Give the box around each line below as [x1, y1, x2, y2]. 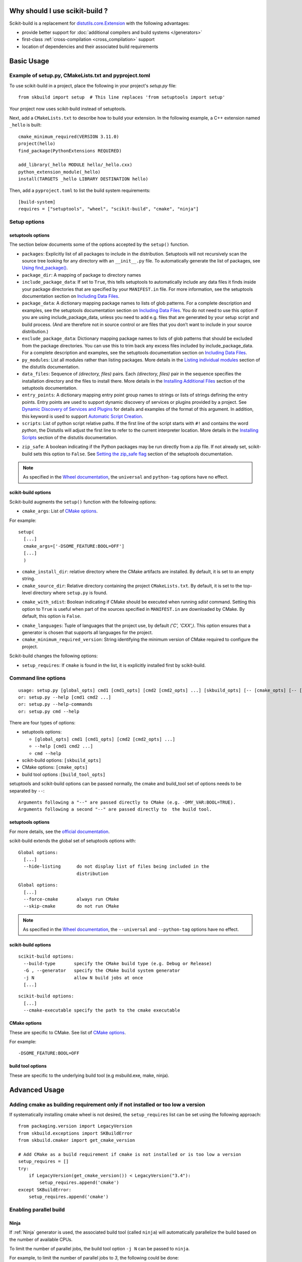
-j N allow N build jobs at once [23, 975, 143, 980]
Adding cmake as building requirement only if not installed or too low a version [9, 1101, 205, 1108]
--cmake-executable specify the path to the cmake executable [23, 1008, 181, 1013]
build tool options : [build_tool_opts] [22, 771, 106, 777]
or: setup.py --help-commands [18, 702, 93, 707]
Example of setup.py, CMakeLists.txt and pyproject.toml [9, 72, 150, 79]
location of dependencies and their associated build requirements [22, 43, 159, 49]
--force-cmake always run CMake [23, 896, 119, 902]
